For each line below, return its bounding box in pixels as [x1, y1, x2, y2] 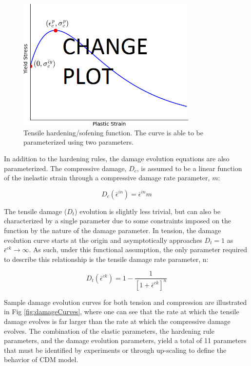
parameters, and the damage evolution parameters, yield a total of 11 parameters [4, 335, 247, 345]
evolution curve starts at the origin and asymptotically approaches [4, 235, 202, 245]
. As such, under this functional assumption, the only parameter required [29, 244, 248, 255]
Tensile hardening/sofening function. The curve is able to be [23, 127, 203, 137]
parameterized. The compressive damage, [4, 163, 127, 173]
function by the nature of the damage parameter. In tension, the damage [4, 225, 221, 236]
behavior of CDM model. [4, 354, 78, 365]
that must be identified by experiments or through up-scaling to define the [4, 344, 227, 355]
